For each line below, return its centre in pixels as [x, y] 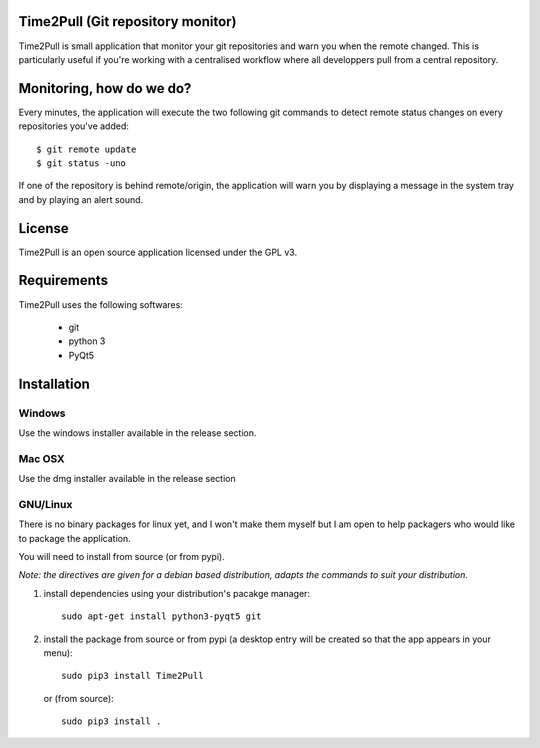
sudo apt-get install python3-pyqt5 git [161, 616]
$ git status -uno [81, 163]
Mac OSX [41, 458]
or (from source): [78, 698]
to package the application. [74, 538]
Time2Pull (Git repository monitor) [127, 21]
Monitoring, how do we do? [105, 88]
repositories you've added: [74, 126]
